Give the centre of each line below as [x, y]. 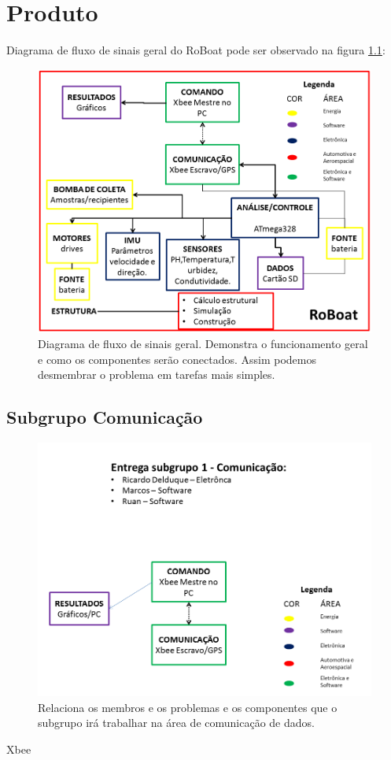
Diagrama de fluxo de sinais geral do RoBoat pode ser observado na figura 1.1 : [196, 50]
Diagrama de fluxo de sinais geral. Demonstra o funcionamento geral [203, 344]
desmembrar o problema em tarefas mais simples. [157, 374]
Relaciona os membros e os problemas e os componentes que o [188, 707]
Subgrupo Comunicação [105, 417]
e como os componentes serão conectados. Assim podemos [177, 359]
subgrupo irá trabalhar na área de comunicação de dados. [176, 723]
